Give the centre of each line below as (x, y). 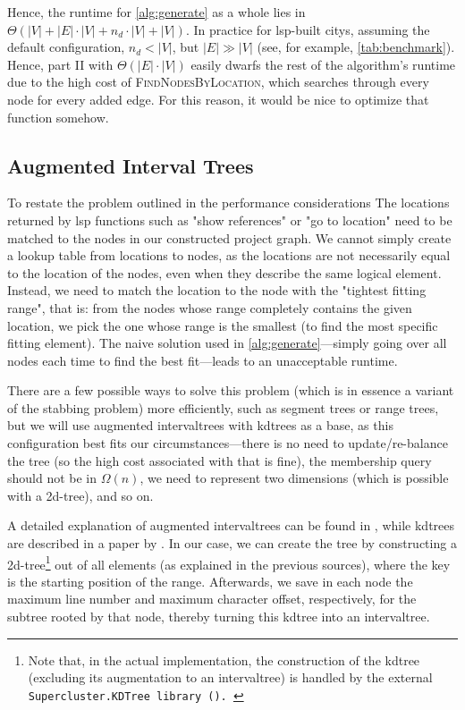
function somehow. (58, 117)
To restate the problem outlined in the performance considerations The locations (228, 203)
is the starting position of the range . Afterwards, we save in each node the (210, 581)
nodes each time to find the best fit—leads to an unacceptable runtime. (203, 360)
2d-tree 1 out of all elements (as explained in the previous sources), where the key (229, 562)
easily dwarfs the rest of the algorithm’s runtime (323, 64)
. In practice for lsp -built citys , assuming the (308, 29)
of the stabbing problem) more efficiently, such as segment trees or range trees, (223, 407)
